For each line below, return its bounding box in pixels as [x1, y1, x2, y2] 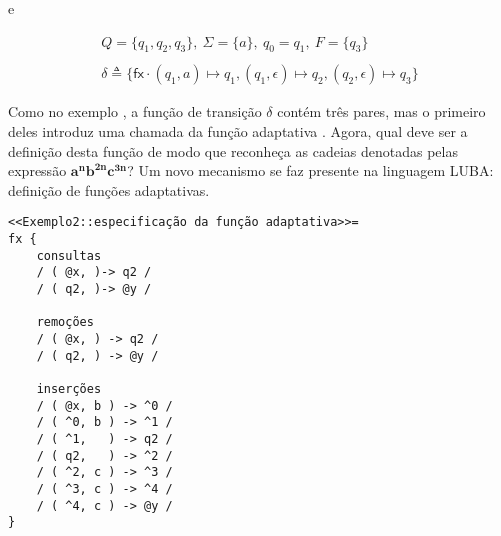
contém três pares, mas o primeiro [277, 101, 486, 122]
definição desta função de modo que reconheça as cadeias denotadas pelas [8, 140, 458, 161]
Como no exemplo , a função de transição [8, 101, 262, 122]
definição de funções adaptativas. [8, 179, 210, 200]
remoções [36, 315, 94, 330]
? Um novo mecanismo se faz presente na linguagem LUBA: [127, 160, 494, 181]
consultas [36, 248, 102, 263]
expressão [8, 160, 67, 181]
